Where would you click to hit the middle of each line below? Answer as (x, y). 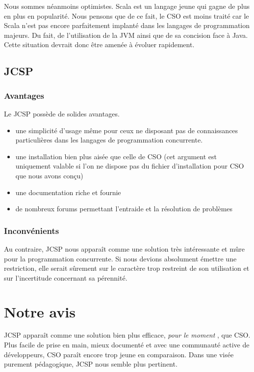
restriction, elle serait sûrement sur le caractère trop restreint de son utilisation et (127, 268)
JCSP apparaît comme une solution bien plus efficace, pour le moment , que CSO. (127, 335)
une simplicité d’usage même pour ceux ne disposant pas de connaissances (127, 130)
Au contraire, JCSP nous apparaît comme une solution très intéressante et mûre (124, 248)
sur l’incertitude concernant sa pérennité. (66, 277)
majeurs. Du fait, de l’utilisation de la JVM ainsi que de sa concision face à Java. (126, 35)
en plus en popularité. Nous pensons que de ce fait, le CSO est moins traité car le (127, 15)
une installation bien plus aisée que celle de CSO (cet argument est (116, 156)
